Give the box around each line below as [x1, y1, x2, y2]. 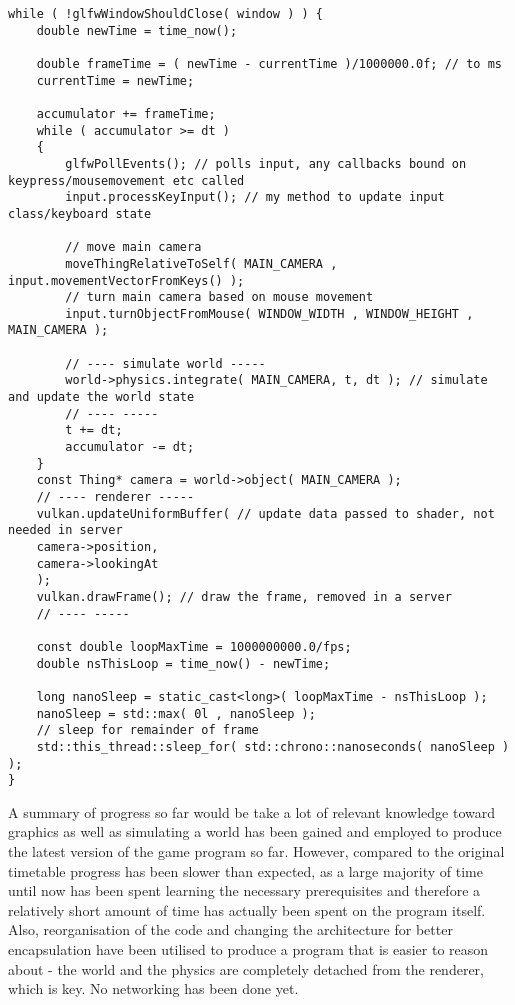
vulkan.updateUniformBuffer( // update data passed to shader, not [36, 506, 495, 521]
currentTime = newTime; [36, 73, 195, 88]
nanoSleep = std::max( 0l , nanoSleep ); [36, 706, 316, 721]
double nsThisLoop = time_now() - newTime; [36, 656, 331, 671]
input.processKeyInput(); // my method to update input [65, 190, 445, 205]
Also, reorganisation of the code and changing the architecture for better [8, 919, 453, 940]
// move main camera [65, 240, 202, 255]
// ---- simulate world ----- [65, 356, 266, 371]
